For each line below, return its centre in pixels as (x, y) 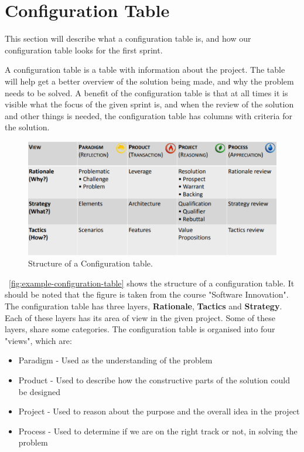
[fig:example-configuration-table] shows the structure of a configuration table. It (152, 283)
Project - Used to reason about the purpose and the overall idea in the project (159, 411)
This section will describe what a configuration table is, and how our (128, 38)
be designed (40, 391)
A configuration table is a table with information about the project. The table (145, 70)
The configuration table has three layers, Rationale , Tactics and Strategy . (144, 306)
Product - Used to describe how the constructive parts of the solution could (154, 380)
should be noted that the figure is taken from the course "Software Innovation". (147, 294)
